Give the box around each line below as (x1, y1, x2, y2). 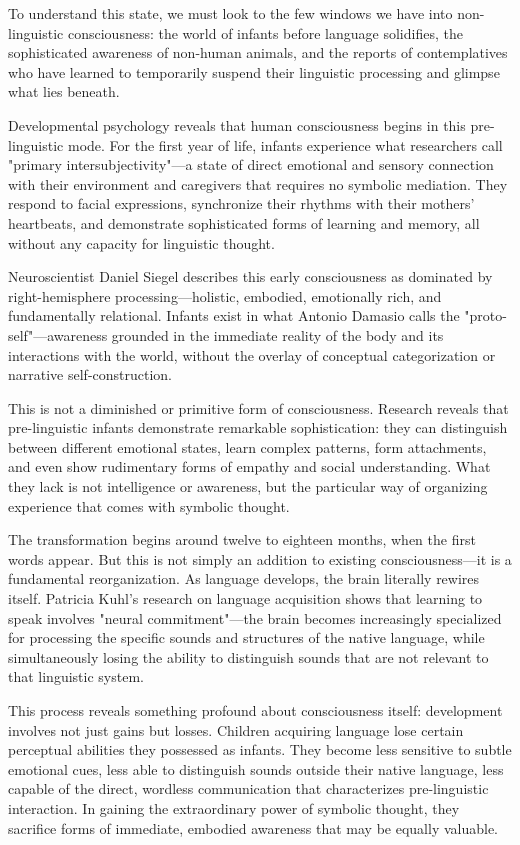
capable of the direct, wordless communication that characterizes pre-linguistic (8, 778, 489, 799)
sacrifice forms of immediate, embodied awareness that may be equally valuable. (8, 817, 498, 838)
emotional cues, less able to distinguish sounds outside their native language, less (8, 758, 504, 779)
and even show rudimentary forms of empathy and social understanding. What (8, 456, 491, 477)
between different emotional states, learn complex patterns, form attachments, (8, 436, 487, 457)
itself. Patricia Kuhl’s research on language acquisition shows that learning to (8, 588, 483, 609)
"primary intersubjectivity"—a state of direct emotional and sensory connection (8, 154, 494, 175)
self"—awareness (8, 324, 108, 345)
